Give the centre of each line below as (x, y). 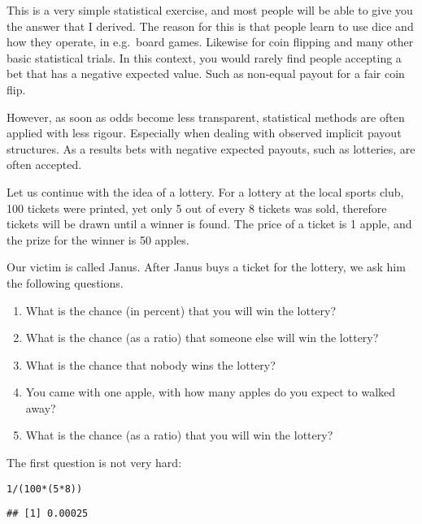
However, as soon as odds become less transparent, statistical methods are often (206, 117)
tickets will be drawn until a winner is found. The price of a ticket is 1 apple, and (209, 224)
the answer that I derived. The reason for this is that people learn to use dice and (210, 26)
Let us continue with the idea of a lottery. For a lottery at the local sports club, (205, 191)
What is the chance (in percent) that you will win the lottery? (181, 310)
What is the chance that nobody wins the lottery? (150, 364)
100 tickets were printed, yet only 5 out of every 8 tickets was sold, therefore (197, 208)
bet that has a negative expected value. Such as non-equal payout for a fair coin (206, 74)
